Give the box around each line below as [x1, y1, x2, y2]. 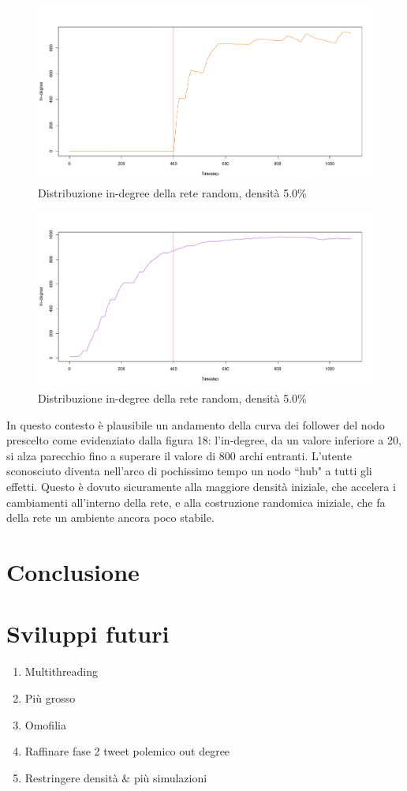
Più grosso [24, 689, 76, 706]
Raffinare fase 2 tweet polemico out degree [24, 743, 230, 759]
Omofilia [24, 716, 66, 733]
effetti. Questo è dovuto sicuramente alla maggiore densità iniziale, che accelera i [6, 478, 396, 495]
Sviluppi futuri [6, 617, 170, 650]
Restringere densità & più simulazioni [24, 769, 207, 785]
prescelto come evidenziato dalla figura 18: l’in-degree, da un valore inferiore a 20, [6, 432, 401, 448]
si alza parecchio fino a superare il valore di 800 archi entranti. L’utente [6, 447, 353, 463]
